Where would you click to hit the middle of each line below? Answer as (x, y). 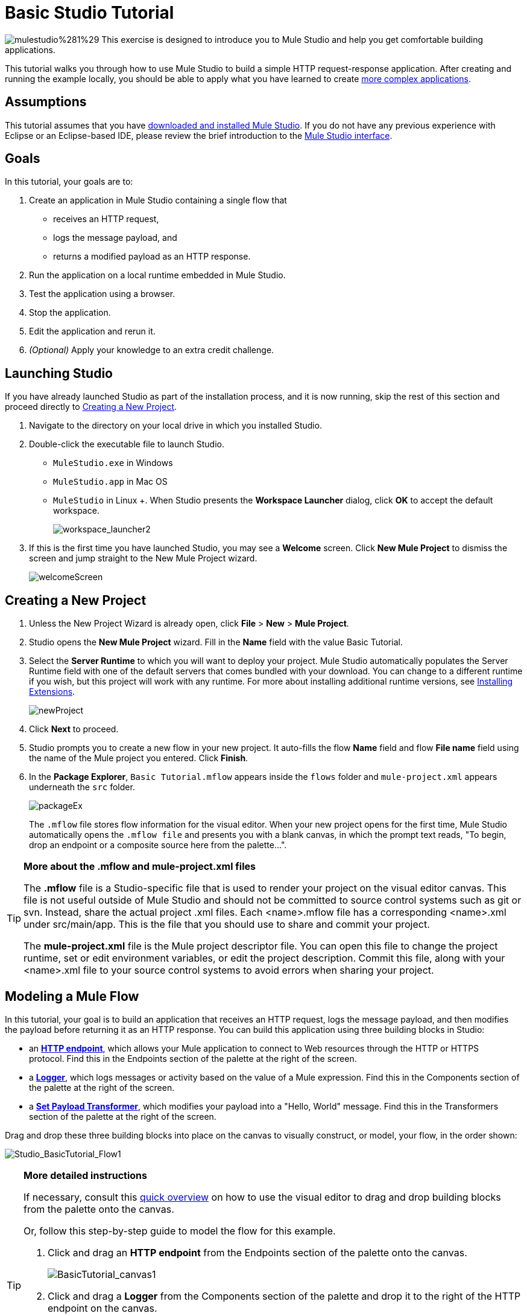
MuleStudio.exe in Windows (113, 463)
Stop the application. (70, 313)
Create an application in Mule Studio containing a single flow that (158, 200)
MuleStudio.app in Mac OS (110, 482)
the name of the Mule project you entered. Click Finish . (139, 758)
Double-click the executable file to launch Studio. (127, 444)
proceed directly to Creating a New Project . (91, 407)
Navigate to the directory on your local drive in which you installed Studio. (176, 426)
